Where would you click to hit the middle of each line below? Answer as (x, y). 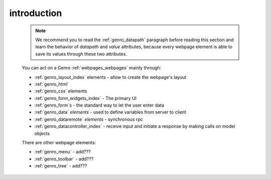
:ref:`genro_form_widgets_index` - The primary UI (85, 98)
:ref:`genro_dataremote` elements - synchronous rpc (89, 119)
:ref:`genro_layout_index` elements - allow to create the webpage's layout (110, 77)
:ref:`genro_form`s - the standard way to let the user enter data (99, 105)
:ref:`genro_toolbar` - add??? (64, 159)
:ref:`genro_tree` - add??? (61, 166)
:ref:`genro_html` (52, 84)
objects (42, 133)
